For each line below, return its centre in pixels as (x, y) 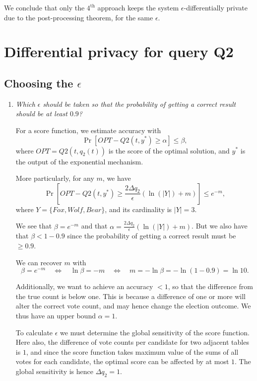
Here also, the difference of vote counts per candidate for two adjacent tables (132, 342)
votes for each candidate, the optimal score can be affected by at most (122, 361)
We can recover (39, 262)
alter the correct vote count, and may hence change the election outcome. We (133, 306)
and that (94, 226)
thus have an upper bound (56, 315)
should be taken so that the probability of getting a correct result (139, 104)
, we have (117, 178)
